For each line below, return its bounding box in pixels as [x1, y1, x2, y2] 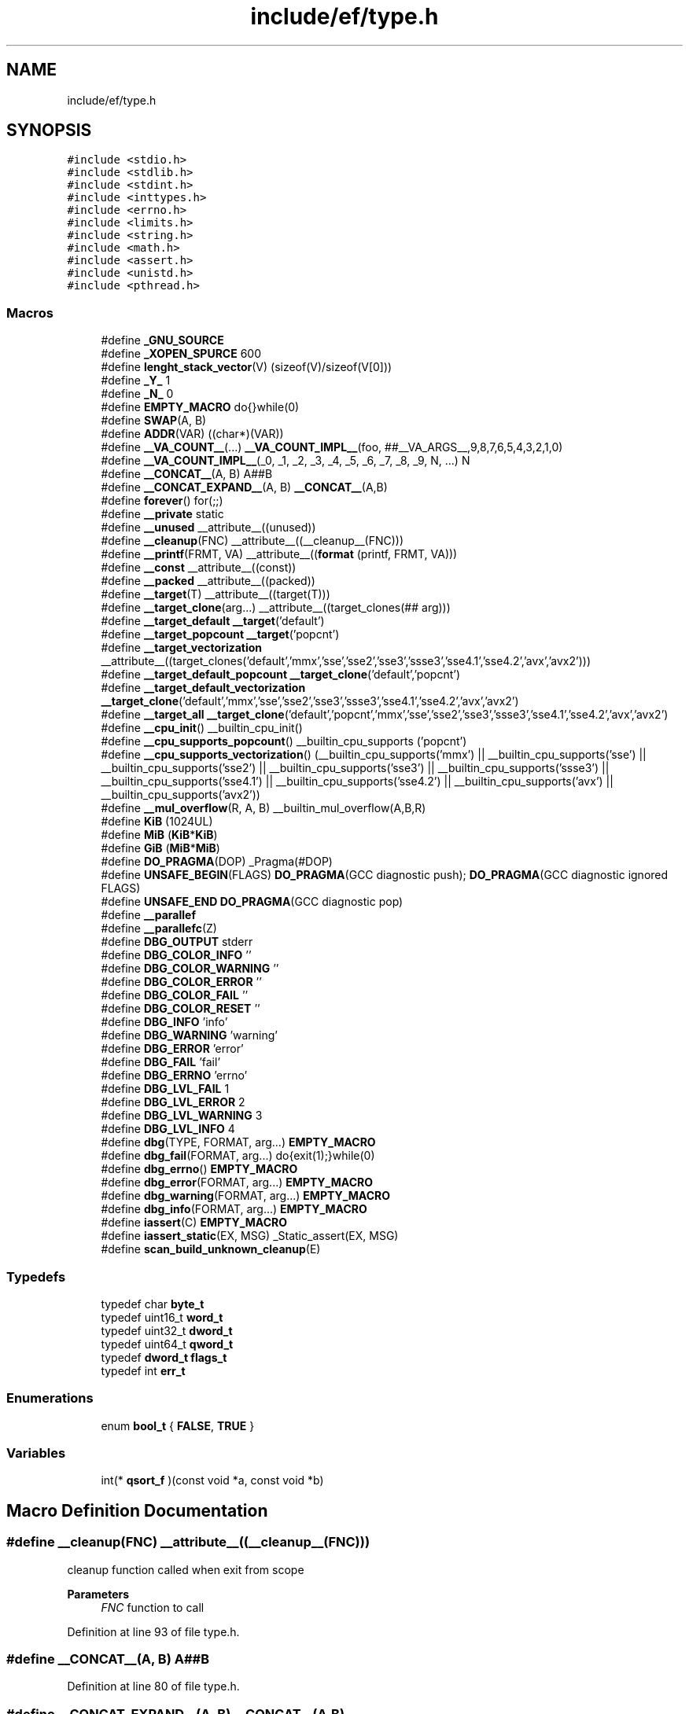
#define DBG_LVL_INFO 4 [101, 1122, 235, 1136]
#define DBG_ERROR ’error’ [101, 1042, 244, 1056]
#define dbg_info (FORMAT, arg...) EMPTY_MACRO [101, 1202, 367, 1216]
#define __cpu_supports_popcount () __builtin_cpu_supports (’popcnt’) [101, 734, 467, 748]
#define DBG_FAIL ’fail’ [101, 1055, 221, 1069]
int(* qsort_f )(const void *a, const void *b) [101, 1473, 324, 1488]
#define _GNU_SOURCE [101, 333, 224, 348]
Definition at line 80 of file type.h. [67, 1679, 240, 1694]
